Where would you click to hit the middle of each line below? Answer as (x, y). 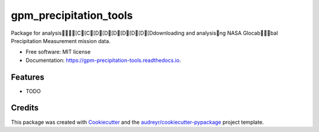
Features (27, 77)
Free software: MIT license (58, 52)
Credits (25, 108)
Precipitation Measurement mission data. (61, 41)
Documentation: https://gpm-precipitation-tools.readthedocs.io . (103, 60)
